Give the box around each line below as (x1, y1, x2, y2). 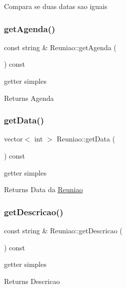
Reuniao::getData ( (56, 133, 115, 144)
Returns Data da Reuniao (4, 184, 83, 195)
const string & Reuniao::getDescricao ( (4, 225, 122, 235)
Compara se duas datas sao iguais (4, 1, 107, 11)
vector (4, 133, 23, 144)
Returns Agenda (4, 92, 54, 103)
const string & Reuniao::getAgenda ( (4, 42, 116, 52)
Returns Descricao (4, 275, 60, 286)
